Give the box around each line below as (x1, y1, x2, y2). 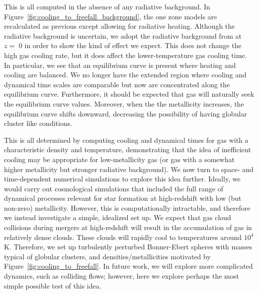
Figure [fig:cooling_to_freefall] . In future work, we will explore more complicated (4, 261, 253, 271)
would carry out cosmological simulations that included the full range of (4, 183, 223, 193)
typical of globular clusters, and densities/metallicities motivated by (4, 251, 211, 261)
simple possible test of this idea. (4, 280, 101, 291)
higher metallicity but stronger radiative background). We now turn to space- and (4, 164, 254, 174)
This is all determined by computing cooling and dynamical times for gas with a (4, 134, 249, 145)
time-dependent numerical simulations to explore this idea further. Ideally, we (4, 174, 241, 184)
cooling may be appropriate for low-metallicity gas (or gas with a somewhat (4, 154, 235, 164)
